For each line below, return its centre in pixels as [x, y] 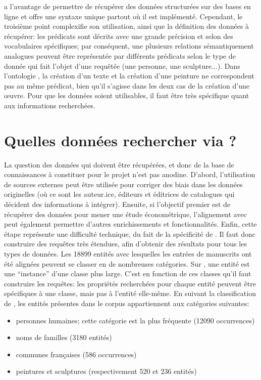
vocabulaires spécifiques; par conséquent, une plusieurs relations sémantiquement [129, 46]
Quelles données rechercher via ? [120, 140]
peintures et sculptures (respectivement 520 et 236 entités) [106, 371]
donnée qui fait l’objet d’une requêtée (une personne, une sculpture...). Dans [122, 66]
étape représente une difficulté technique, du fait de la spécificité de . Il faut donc [130, 234]
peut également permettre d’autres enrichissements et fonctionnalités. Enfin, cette [130, 224]
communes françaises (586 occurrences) [76, 354]
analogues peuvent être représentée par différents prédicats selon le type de [120, 55]
